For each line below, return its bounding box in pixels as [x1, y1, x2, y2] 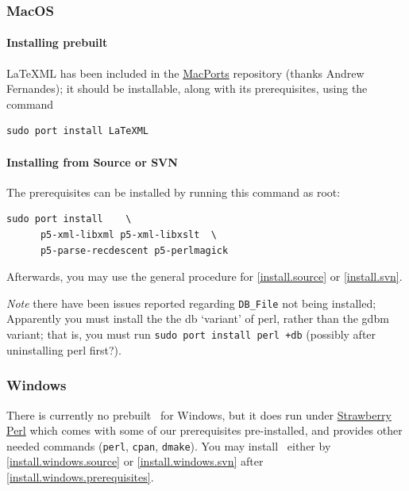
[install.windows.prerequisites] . [6, 468, 154, 485]
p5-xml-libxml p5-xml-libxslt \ [40, 229, 217, 240]
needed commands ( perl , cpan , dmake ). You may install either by [6, 437, 331, 454]
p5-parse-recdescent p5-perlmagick [40, 244, 229, 256]
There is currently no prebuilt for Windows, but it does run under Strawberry [6, 406, 392, 423]
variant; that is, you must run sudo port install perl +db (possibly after [6, 326, 376, 343]
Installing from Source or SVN [6, 153, 178, 170]
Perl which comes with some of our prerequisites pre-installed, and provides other [6, 422, 403, 439]
